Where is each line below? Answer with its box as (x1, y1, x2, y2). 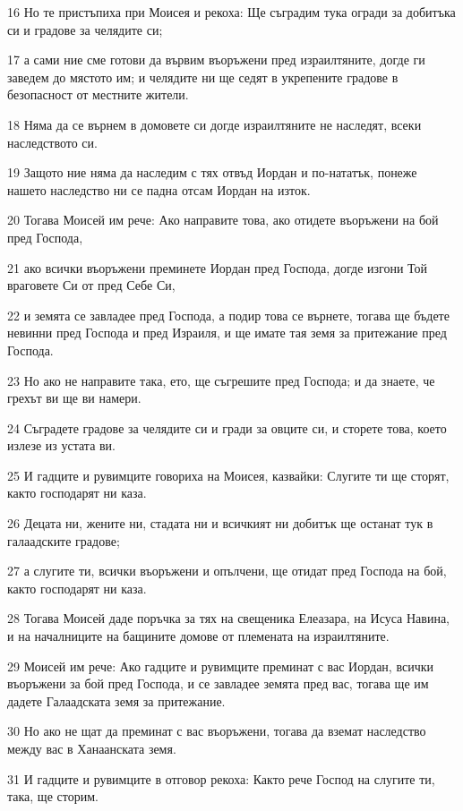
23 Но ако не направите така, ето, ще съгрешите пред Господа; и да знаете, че (7, 371, 435, 389)
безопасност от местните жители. (7, 85, 189, 104)
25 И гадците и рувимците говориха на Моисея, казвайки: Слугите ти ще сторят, (7, 465, 450, 484)
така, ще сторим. (7, 787, 99, 806)
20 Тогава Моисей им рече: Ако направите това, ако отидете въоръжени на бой (7, 210, 439, 229)
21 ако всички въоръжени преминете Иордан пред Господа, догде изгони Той (7, 258, 428, 277)
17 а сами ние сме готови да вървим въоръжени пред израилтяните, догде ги (7, 50, 425, 69)
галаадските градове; (7, 531, 120, 550)
